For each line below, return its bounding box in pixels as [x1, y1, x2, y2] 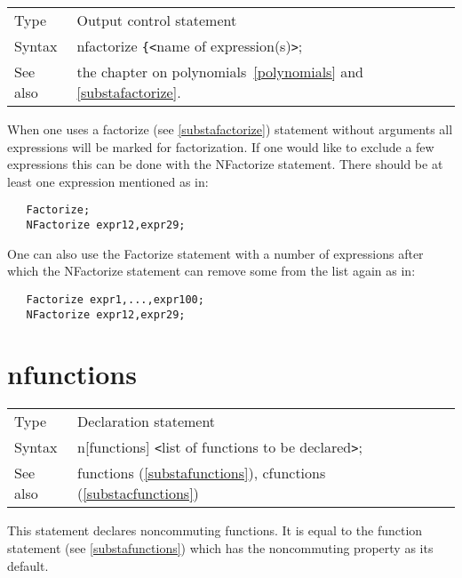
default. [7, 556, 49, 574]
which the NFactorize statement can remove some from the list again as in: [7, 261, 416, 280]
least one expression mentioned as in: [7, 172, 209, 190]
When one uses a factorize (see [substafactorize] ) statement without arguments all [7, 120, 453, 138]
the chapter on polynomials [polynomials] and [76, 61, 363, 82]
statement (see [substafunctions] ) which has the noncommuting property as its [7, 538, 434, 557]
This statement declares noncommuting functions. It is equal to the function [7, 521, 423, 540]
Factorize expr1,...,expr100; [26, 293, 204, 306]
